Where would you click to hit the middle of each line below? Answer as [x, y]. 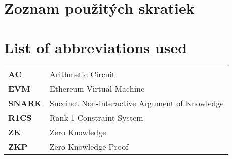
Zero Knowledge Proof [89, 146]
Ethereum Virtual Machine [97, 88]
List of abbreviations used [96, 47]
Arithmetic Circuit [82, 74]
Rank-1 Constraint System [96, 117]
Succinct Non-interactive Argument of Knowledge [137, 103]
